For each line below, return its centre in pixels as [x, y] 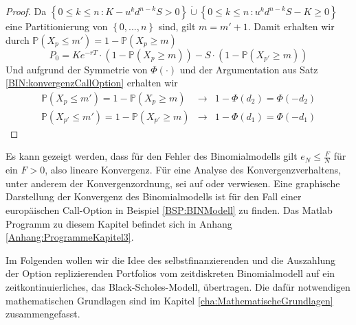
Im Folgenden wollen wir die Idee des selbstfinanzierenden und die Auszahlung [171, 260]
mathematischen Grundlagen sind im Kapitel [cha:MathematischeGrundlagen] [169, 300]
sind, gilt [177, 26]
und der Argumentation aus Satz [249, 69]
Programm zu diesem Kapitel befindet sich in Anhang [119, 223]
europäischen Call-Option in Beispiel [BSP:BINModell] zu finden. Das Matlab [169, 210]
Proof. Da [26, 11]
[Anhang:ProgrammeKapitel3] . [70, 237]
